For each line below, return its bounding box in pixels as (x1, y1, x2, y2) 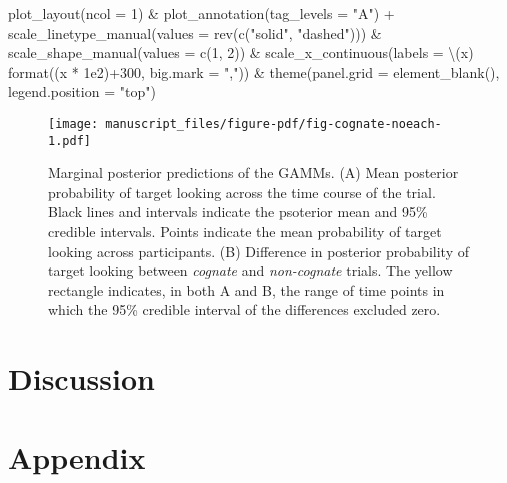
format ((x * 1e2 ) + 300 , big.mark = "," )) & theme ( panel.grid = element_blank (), (8, 61, 500, 82)
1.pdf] (48, 133, 91, 148)
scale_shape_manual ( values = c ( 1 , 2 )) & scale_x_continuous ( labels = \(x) (8, 42, 474, 63)
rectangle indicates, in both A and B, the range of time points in (48, 279, 445, 300)
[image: (48, 116, 99, 131)
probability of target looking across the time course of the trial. (48, 181, 436, 202)
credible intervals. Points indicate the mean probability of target (48, 221, 442, 242)
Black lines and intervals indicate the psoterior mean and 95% (48, 201, 428, 222)
